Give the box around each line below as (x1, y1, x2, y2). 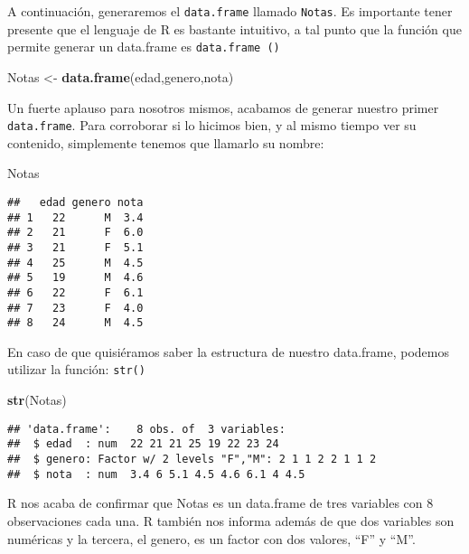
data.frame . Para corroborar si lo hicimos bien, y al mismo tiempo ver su (7, 116, 417, 135)
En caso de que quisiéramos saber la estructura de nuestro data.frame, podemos (7, 342, 450, 361)
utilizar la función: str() (7, 360, 145, 379)
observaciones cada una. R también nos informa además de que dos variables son (7, 511, 455, 530)
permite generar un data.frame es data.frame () (7, 37, 280, 56)
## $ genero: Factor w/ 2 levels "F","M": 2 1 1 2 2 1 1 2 (7, 453, 377, 465)
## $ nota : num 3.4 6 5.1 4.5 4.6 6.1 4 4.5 (7, 467, 305, 481)
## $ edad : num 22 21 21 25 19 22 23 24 (7, 437, 279, 451)
